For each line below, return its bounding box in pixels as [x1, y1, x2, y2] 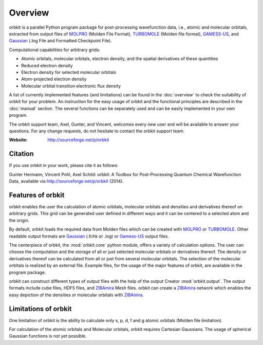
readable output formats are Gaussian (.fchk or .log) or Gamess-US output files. [9, 233, 169, 239]
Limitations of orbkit [9, 305, 72, 313]
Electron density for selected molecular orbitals [21, 69, 116, 75]
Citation [9, 150, 34, 158]
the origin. [9, 217, 30, 223]
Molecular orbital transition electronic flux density [21, 83, 121, 89]
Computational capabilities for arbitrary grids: [9, 47, 100, 53]
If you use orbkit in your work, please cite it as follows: [9, 163, 119, 168]
